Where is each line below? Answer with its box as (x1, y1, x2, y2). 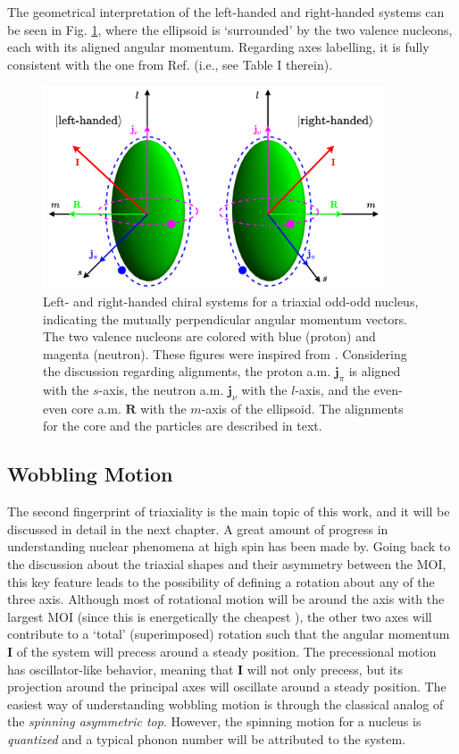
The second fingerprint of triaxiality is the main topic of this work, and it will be (7, 502, 450, 521)
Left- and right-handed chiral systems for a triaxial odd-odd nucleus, (43, 291, 419, 310)
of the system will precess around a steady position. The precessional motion (16, 642, 437, 661)
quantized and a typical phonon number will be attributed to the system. (7, 729, 406, 748)
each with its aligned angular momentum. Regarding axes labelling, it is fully (7, 38, 430, 56)
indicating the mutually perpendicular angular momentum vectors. (43, 309, 408, 328)
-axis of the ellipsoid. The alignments (201, 398, 404, 417)
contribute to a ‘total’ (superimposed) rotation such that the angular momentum (7, 624, 450, 643)
